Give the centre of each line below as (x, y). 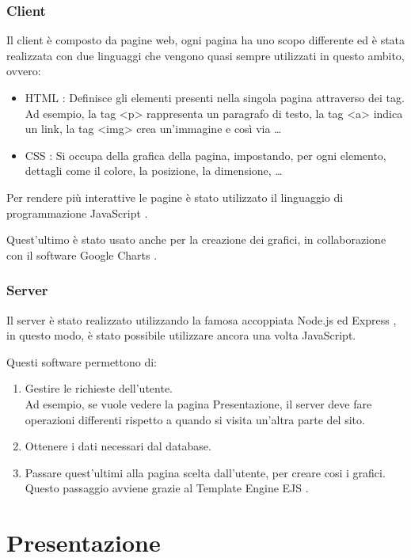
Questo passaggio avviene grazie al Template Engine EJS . (167, 488)
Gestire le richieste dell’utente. (99, 388)
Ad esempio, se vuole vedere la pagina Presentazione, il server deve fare (198, 403)
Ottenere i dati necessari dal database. (118, 446)
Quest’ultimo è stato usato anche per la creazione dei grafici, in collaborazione (196, 239)
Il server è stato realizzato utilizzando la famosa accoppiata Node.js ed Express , (202, 319)
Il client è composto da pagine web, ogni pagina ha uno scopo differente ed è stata (206, 40)
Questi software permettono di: (82, 361)
